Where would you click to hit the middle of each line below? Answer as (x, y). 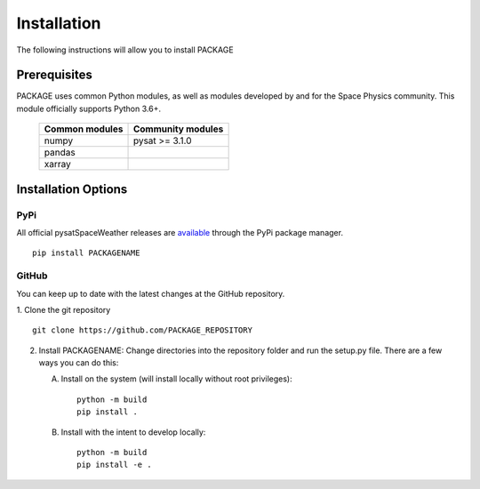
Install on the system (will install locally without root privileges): (176, 379)
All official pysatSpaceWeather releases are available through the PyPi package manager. (180, 232)
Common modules (84, 129)
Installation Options (72, 189)
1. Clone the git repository (64, 309)
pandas (60, 153)
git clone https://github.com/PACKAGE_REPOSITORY (143, 330)
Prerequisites (54, 75)
